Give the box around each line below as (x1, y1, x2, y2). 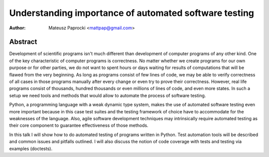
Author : (9, 25, 26, 31)
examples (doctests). (9, 146, 52, 152)
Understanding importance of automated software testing (9, 7, 254, 18)
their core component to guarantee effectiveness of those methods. (9, 122, 149, 129)
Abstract (9, 38, 37, 46)
